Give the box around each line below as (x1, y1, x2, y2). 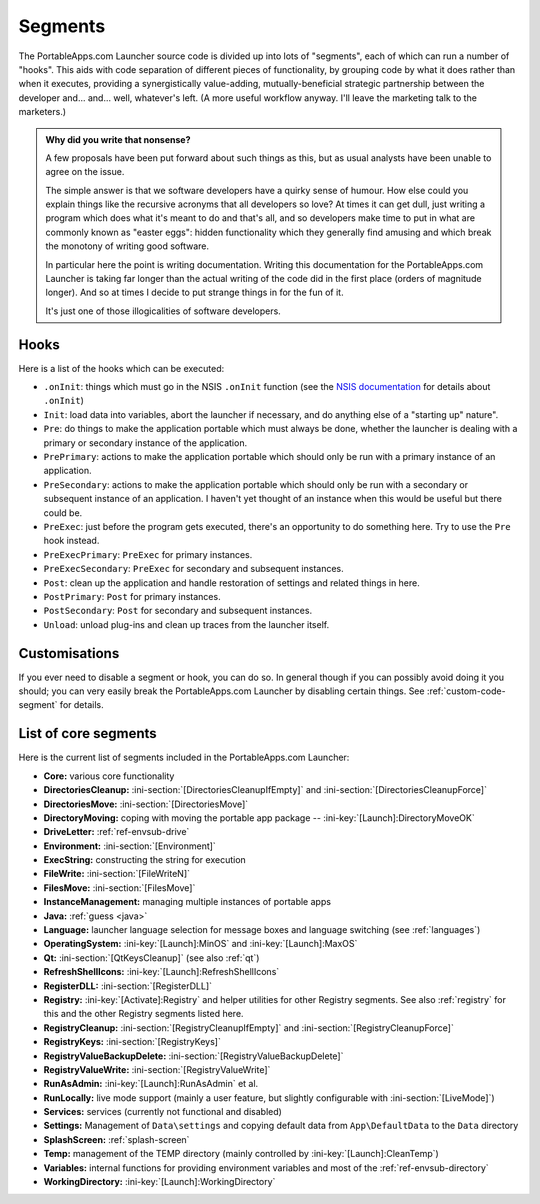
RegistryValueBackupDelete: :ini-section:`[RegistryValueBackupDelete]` (43, 1050, 344, 1062)
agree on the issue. (45, 166, 125, 178)
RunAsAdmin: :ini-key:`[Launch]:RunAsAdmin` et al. (43, 1078, 259, 1090)
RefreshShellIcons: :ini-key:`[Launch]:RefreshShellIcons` (43, 966, 280, 978)
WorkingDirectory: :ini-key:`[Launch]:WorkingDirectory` (43, 1176, 276, 1188)
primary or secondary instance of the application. (43, 436, 248, 449)
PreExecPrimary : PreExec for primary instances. (43, 548, 253, 560)
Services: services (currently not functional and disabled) (43, 1106, 282, 1118)
